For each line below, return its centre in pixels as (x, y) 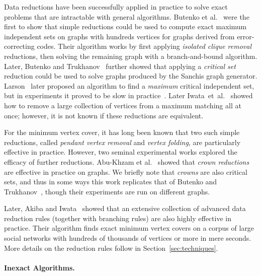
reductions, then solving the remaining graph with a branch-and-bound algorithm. (131, 56)
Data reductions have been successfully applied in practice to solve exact (116, 7)
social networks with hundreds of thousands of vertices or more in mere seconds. (128, 238)
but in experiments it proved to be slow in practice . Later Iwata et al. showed (128, 95)
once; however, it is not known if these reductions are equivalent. (104, 115)
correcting (19, 46)
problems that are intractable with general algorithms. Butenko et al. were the (127, 16)
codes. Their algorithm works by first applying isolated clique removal (144, 46)
